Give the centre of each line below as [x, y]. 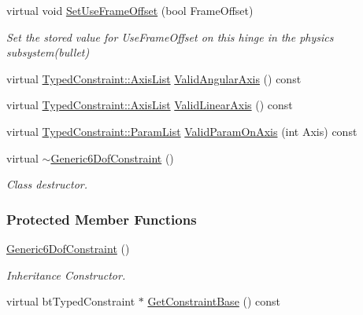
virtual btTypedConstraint [71, 301]
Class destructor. [47, 184]
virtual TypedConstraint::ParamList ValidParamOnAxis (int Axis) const [182, 131]
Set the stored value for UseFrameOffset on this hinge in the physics [170, 37]
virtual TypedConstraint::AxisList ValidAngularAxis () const [154, 78]
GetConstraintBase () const [214, 301]
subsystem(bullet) [48, 52]
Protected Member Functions [102, 219]
